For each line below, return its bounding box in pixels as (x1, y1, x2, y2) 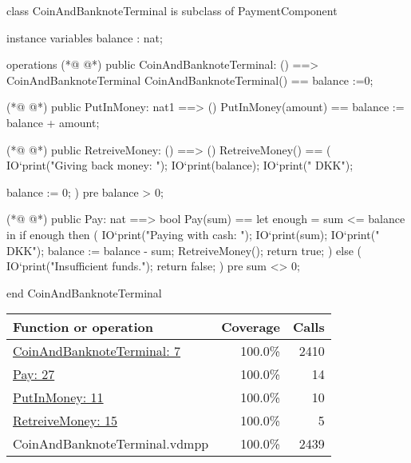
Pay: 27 (13, 365, 55, 384)
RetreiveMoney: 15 (13, 411, 117, 430)
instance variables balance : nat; (6, 29, 163, 46)
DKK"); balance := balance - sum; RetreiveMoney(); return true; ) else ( (6, 241, 362, 258)
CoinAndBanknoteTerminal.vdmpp (13, 434, 209, 453)
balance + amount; (6, 114, 100, 130)
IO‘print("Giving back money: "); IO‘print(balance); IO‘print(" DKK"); (6, 157, 354, 174)
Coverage (221, 317, 280, 337)
